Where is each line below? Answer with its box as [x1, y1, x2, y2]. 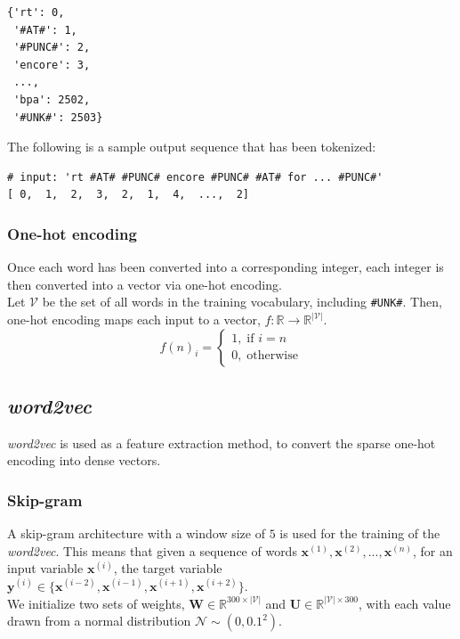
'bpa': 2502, [13, 93, 91, 106]
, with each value [359, 594, 451, 612]
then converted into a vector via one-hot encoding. [7, 274, 282, 293]
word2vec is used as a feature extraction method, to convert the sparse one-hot [7, 433, 436, 452]
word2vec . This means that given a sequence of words [7, 541, 297, 560]
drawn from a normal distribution [7, 611, 191, 630]
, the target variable [113, 559, 222, 578]
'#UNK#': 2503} [13, 111, 103, 124]
